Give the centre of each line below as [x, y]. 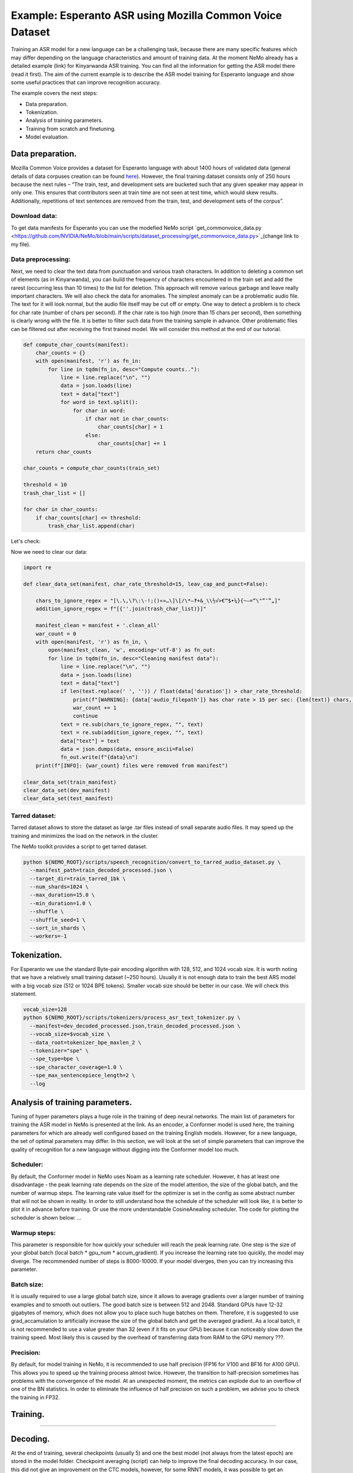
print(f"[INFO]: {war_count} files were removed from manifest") [132, 765]
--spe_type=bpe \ [54, 1059]
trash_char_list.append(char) [91, 526]
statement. [24, 994]
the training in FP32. [35, 1397]
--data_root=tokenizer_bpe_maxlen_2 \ [85, 1042]
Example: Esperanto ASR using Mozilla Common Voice [146, 15]
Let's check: [26, 541]
